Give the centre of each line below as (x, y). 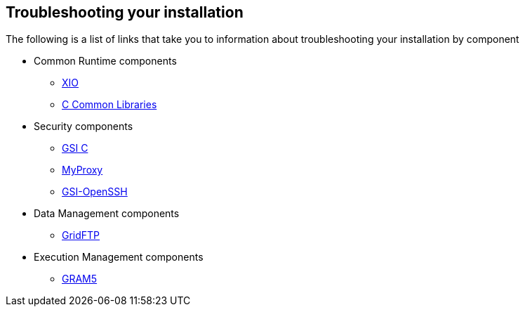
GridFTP (81, 235)
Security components (84, 126)
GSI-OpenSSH (95, 192)
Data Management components (107, 214)
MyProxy (82, 170)
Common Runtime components (105, 61)
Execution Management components (119, 257)
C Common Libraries (109, 105)
